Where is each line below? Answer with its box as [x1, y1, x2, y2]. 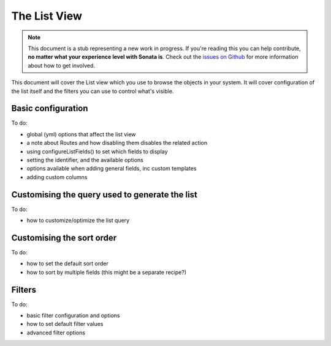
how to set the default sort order [26, 260, 108, 267]
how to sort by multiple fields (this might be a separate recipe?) [26, 268, 187, 276]
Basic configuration [11, 103, 88, 114]
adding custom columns [26, 173, 88, 180]
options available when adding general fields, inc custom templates [26, 165, 197, 172]
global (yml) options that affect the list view [26, 130, 136, 138]
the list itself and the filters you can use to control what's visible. [11, 87, 174, 95]
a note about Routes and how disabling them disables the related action [26, 139, 208, 147]
